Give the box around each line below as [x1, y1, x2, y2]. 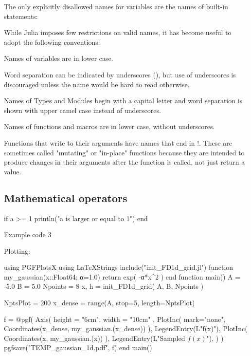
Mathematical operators [4, 190, 127, 205]
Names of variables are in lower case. [4, 53, 113, 63]
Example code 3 [4, 229, 52, 240]
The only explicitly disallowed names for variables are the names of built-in [4, 1, 228, 11]
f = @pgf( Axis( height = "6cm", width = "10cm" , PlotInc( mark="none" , [4, 314, 226, 324]
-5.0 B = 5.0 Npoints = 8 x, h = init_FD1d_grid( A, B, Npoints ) [4, 281, 204, 291]
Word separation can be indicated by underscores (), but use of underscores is [4, 69, 236, 79]
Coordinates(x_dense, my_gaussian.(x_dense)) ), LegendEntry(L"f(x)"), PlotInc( [4, 323, 248, 334]
